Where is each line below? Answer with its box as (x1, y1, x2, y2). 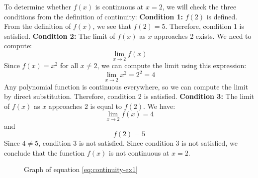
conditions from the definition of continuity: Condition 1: (4, 11, 183, 21)
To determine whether (4, 1, 72, 11)
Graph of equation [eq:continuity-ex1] (24, 164, 138, 175)
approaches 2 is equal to (48, 100, 122, 111)
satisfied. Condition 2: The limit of (4, 30, 115, 41)
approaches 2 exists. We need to (154, 30, 252, 41)
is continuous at (95, 1, 144, 11)
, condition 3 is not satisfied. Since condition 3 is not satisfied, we (38, 138, 238, 148)
